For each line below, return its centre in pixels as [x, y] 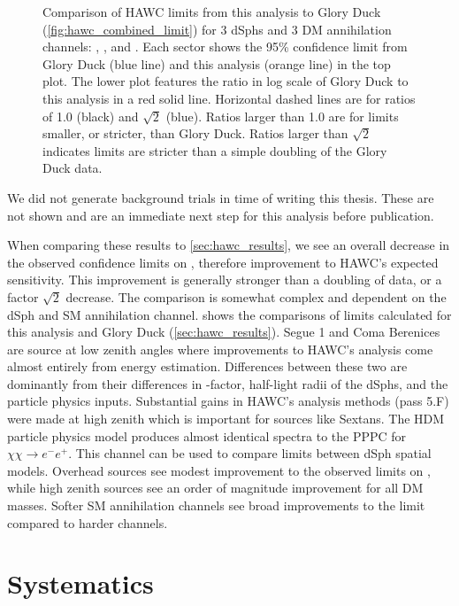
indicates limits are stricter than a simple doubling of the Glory [215, 150]
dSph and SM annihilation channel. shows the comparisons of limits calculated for [229, 314]
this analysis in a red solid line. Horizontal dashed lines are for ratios [229, 98]
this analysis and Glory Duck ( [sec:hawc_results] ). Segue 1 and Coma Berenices [224, 332]
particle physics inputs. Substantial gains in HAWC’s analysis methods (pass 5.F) [228, 401]
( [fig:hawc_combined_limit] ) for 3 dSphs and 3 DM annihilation [217, 29]
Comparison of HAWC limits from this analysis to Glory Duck [212, 12]
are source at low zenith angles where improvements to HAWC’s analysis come [220, 349]
